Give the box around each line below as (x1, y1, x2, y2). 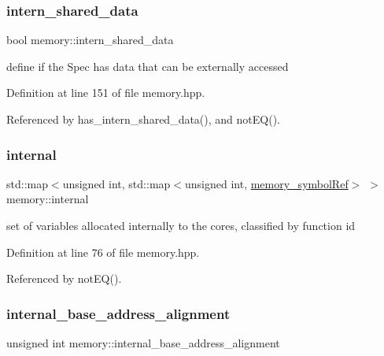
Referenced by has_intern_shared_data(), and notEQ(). (6, 111, 280, 127)
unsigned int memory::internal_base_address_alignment (6, 335, 280, 350)
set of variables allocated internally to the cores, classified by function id (6, 217, 356, 233)
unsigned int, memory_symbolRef (184, 175, 349, 191)
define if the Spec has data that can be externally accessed (6, 57, 289, 74)
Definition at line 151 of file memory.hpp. (6, 84, 205, 101)
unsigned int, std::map (62, 175, 171, 191)
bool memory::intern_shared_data (6, 32, 174, 48)
